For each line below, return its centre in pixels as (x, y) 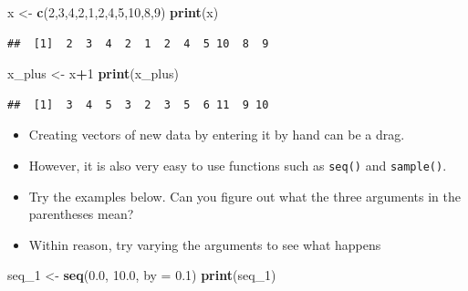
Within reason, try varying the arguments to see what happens (205, 244)
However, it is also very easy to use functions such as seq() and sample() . (238, 165)
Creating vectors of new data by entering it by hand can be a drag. (217, 135)
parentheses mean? (81, 214)
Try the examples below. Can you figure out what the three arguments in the (244, 196)
